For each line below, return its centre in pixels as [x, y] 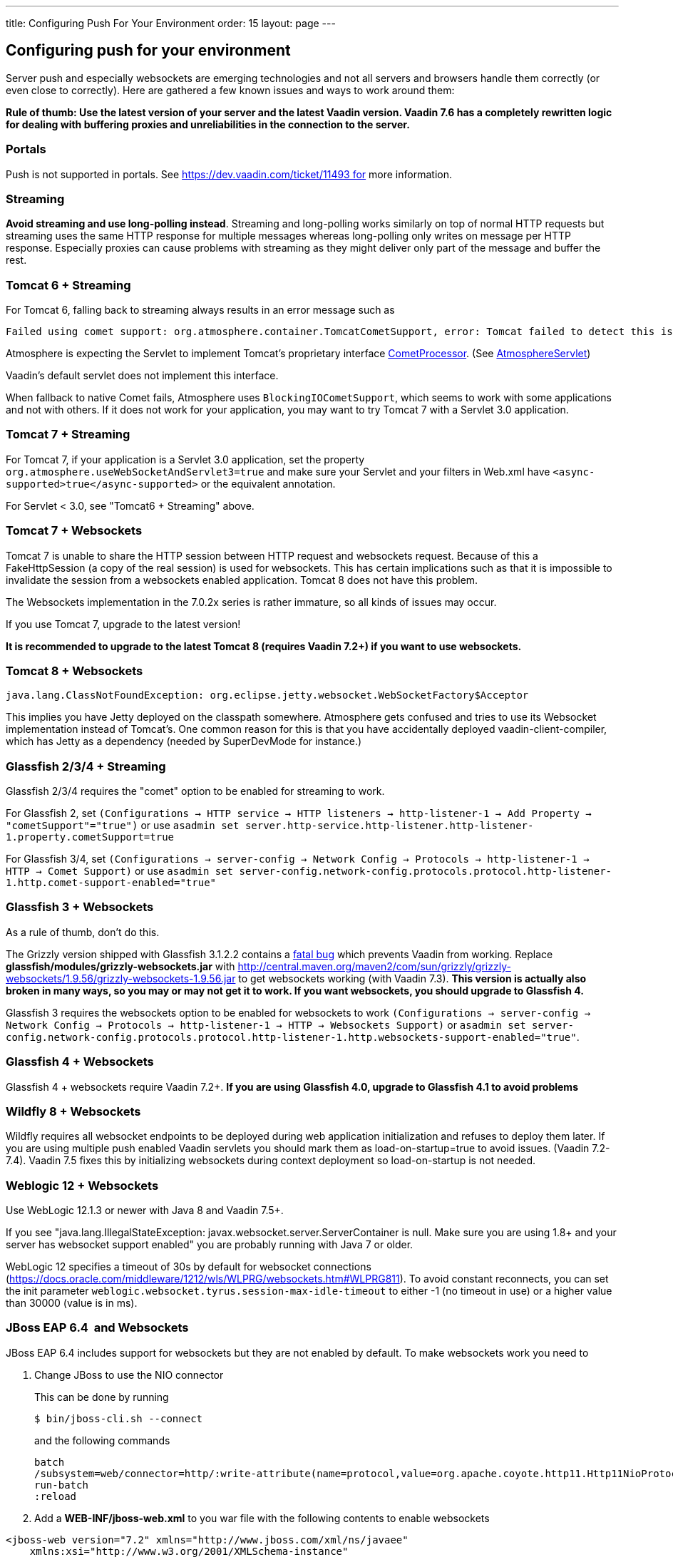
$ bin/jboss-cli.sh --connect [119, 1418]
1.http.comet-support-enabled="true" [111, 883]
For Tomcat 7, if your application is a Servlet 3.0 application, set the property [185, 459]
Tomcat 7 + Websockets [74, 531]
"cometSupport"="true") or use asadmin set [123, 826]
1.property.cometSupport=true [90, 837]
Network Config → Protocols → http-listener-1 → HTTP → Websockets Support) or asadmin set [266, 1024]
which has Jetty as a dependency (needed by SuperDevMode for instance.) [184, 741]
